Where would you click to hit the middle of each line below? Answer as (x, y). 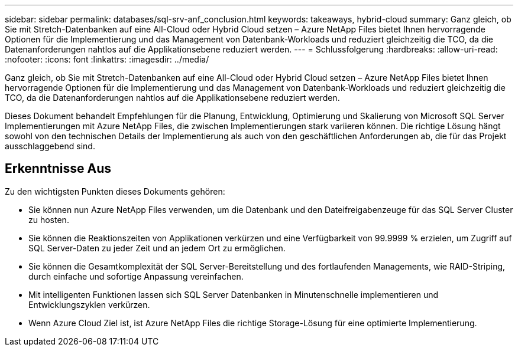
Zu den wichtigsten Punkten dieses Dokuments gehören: (115, 191)
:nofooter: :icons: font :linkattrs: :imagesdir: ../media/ (107, 59)
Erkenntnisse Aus (58, 169)
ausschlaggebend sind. (50, 146)
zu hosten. (49, 219)
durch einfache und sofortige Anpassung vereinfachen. (136, 276)
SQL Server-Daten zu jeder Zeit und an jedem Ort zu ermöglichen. (157, 248)
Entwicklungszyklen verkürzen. (89, 304)
